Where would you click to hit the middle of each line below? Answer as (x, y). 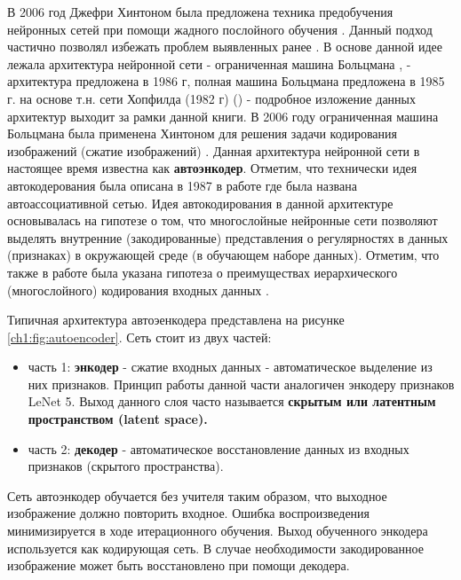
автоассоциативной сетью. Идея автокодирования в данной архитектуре (200, 203)
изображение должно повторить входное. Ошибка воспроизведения (189, 513)
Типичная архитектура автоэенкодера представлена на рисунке (176, 320)
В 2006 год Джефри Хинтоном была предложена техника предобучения (200, 12)
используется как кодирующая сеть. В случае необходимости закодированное (215, 548)
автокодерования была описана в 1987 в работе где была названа (182, 185)
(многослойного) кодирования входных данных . (138, 290)
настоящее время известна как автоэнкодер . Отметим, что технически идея (212, 168)
